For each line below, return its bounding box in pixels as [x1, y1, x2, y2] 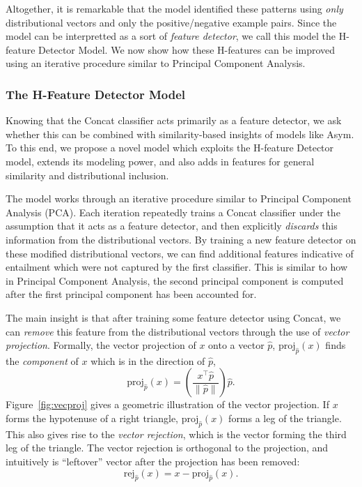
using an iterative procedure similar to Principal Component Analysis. [6, 56, 306, 70]
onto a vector [208, 338, 265, 352]
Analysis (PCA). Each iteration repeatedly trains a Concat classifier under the [6, 204, 340, 219]
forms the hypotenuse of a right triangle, [6, 411, 179, 426]
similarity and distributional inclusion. [6, 167, 169, 182]
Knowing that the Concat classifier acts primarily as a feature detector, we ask [6, 113, 342, 128]
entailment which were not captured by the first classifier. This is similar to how [6, 260, 348, 274]
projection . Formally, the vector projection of [6, 338, 196, 352]
